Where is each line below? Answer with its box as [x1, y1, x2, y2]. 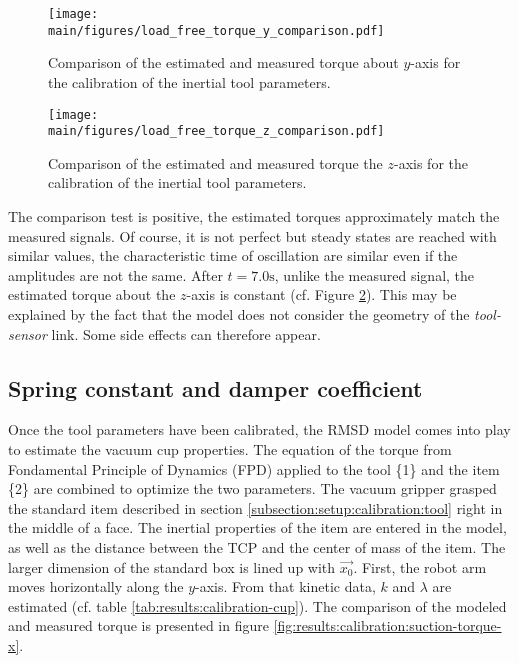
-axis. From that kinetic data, [195, 576, 376, 597]
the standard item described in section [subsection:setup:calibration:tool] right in [8, 497, 503, 518]
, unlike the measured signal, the [274, 264, 475, 285]
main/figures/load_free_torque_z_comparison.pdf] [48, 124, 385, 139]
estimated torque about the [8, 284, 176, 305]
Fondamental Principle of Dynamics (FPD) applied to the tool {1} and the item [8, 458, 500, 479]
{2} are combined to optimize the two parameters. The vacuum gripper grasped [8, 478, 497, 499]
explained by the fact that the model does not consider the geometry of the [8, 303, 470, 324]
